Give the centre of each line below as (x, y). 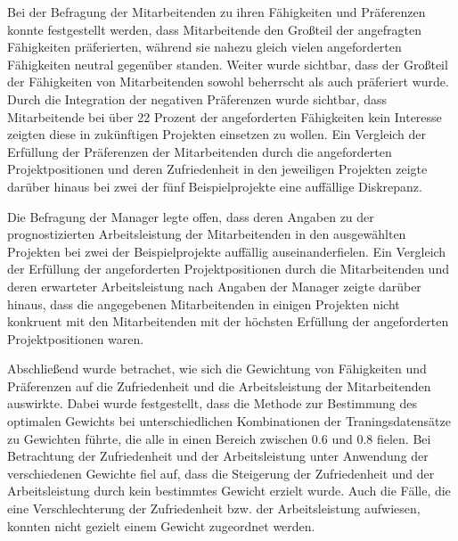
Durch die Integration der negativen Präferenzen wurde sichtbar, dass (197, 98)
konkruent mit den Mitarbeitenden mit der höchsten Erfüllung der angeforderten (228, 321)
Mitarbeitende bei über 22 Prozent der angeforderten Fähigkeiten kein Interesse (225, 116)
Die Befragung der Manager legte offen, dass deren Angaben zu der (191, 216)
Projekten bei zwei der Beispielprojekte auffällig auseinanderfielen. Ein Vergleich (227, 251)
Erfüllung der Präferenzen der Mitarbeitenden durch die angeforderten (200, 151)
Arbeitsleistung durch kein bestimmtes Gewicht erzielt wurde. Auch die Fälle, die (229, 491)
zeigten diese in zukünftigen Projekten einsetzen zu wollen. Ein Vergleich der (217, 134)
